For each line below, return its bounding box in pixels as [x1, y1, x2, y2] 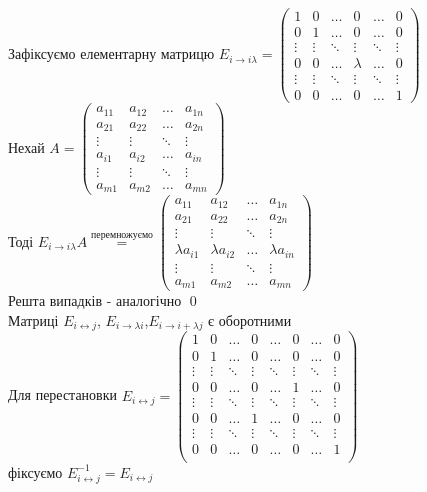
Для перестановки [8, 384, 118, 405]
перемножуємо [91, 230, 153, 241]
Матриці [8, 309, 59, 330]
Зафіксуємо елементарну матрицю [8, 43, 215, 64]
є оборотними [208, 309, 292, 330]
